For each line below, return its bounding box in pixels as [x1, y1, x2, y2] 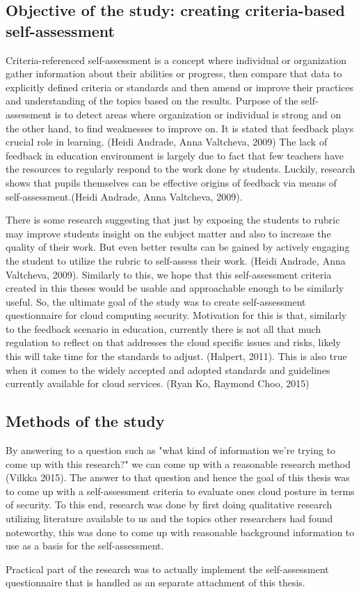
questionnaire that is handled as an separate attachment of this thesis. [6, 575, 305, 590]
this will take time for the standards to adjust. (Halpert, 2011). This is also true [6, 349, 347, 364]
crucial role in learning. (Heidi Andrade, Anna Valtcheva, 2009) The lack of [6, 134, 328, 149]
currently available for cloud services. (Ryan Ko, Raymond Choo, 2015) [6, 376, 310, 391]
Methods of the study [6, 410, 165, 432]
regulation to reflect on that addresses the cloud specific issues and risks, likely [6, 335, 341, 350]
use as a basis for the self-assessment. [6, 538, 164, 553]
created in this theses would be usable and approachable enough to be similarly [6, 281, 344, 295]
